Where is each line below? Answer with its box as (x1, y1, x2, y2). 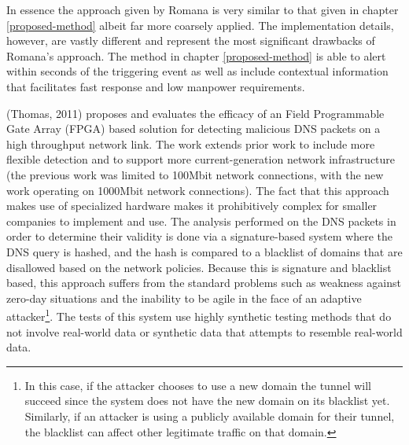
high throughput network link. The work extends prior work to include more (6, 135, 375, 152)
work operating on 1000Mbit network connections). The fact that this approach (6, 182, 389, 198)
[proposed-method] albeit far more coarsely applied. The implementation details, (6, 17, 394, 33)
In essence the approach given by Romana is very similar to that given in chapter (6, 2, 399, 17)
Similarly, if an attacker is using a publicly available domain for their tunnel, (24, 407, 395, 424)
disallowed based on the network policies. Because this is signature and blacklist (6, 259, 392, 275)
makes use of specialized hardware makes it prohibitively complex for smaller (6, 197, 378, 214)
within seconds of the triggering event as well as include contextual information (6, 63, 389, 79)
